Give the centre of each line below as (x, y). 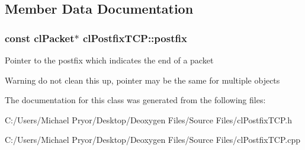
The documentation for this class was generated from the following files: (135, 100)
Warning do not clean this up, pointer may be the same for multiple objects (142, 80)
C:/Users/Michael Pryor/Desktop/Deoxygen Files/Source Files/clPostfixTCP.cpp (152, 140)
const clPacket (40, 38)
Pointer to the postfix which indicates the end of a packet (109, 60)
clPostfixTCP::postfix (135, 38)
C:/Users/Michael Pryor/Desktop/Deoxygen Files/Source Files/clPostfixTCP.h (148, 119)
